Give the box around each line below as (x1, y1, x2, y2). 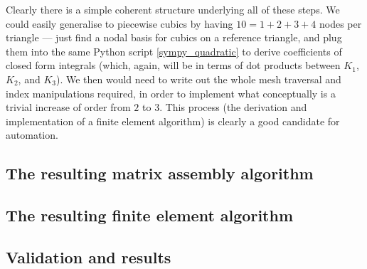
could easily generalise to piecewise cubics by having (6, 16, 233, 31)
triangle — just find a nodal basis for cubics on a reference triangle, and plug (6, 30, 342, 45)
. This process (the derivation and (159, 100, 307, 115)
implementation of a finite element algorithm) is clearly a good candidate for (6, 113, 340, 128)
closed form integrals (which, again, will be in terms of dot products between (6, 58, 341, 73)
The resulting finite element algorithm (6, 204, 294, 226)
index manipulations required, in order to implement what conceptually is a (6, 85, 336, 100)
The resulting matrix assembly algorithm (6, 162, 314, 184)
